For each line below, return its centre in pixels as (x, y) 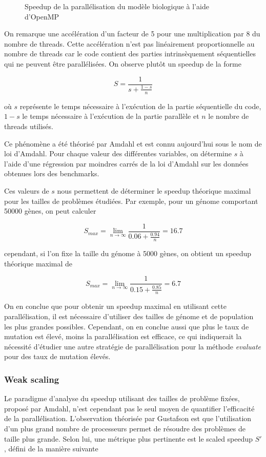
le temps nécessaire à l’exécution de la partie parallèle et (111, 116)
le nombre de (229, 116)
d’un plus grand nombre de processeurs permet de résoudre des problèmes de (125, 428)
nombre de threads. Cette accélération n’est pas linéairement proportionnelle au (129, 43)
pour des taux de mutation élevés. (57, 356)
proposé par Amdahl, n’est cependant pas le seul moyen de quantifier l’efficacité (129, 408)
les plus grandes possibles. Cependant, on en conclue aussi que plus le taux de (127, 326)
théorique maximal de (38, 263)
